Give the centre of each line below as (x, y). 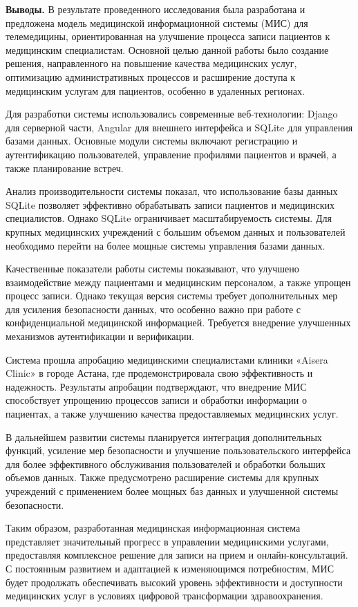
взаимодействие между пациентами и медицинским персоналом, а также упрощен (178, 282)
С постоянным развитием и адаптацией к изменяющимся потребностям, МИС (170, 568)
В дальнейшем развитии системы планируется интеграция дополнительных (164, 437)
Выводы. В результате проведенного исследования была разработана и (156, 9)
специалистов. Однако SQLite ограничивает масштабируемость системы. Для (169, 218)
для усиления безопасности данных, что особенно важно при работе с (153, 309)
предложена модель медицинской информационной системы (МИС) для (157, 22)
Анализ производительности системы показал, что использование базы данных (172, 191)
